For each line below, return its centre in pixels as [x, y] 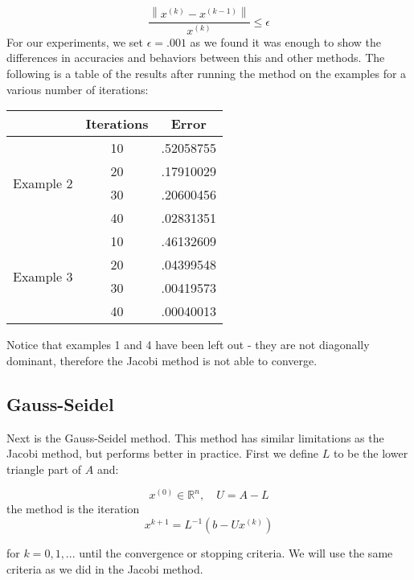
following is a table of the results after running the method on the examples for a [207, 74]
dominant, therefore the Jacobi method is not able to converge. [162, 360]
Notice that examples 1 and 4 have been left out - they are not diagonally [188, 345]
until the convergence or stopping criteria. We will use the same [236, 553]
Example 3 [43, 276]
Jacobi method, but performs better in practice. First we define [163, 453]
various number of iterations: [78, 89]
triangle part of [44, 469]
